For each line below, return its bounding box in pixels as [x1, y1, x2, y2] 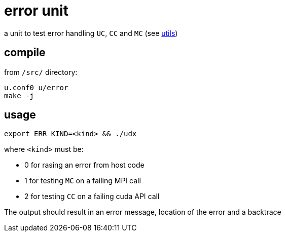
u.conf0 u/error [4, 83, 68, 92]
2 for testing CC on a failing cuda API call [24, 192, 160, 201]
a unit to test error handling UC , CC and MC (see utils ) [4, 28, 178, 37]
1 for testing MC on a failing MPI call [24, 176, 141, 185]
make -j [4, 91, 34, 100]
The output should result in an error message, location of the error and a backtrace [4, 208, 281, 217]
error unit [4, 2, 68, 19]
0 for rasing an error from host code [24, 161, 145, 170]
